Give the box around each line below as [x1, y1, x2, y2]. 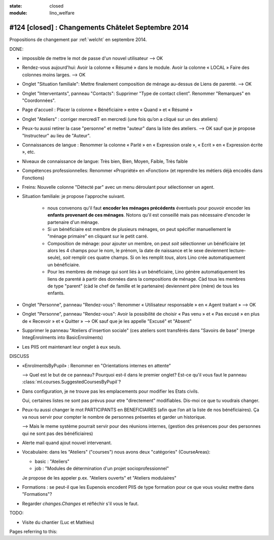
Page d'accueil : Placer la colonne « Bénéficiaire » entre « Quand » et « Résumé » [22, 107, 193, 113]
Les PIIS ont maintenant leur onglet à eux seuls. [22, 344, 122, 350]
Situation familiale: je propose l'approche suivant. [22, 193, 125, 199]
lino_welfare [49, 10, 75, 16]
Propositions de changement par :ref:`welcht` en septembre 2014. [9, 37, 147, 43]
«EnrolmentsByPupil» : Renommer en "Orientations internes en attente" [22, 362, 171, 368]
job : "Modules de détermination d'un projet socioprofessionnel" [35, 465, 169, 471]
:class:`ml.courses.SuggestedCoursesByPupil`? [22, 379, 121, 385]
